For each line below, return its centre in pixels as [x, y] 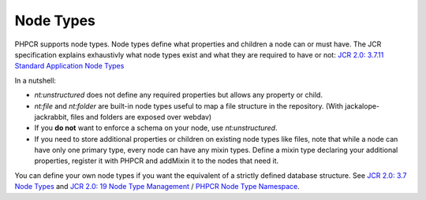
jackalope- [362, 106]
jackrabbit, [52, 117]
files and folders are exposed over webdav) [141, 117]
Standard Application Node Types [69, 66]
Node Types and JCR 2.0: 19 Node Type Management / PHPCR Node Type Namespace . [157, 187]
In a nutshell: [35, 80]
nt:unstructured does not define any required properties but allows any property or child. [179, 95]
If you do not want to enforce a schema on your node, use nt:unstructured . [156, 128]
